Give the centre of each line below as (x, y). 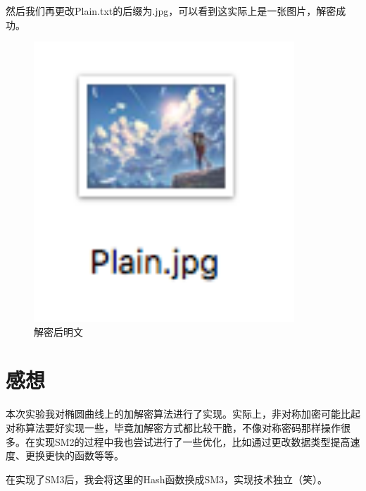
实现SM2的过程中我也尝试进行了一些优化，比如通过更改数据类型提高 (193, 441)
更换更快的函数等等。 (74, 455)
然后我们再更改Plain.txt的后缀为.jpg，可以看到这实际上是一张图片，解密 (171, 11)
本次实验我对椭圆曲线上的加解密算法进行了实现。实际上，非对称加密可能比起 (183, 414)
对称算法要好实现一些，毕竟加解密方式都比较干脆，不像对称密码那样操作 (173, 427)
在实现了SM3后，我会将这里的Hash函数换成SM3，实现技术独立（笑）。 (167, 479)
